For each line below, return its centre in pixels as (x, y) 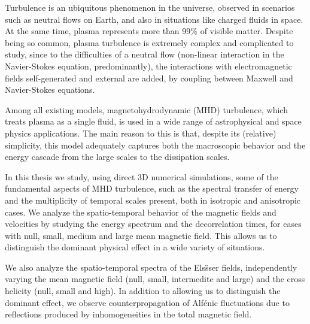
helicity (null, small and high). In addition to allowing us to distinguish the (143, 291)
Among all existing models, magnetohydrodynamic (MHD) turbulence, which (146, 109)
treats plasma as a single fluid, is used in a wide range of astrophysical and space (153, 121)
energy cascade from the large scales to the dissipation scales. (117, 157)
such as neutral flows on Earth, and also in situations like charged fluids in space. (154, 19)
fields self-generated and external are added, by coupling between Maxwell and (149, 78)
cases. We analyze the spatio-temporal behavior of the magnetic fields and (141, 212)
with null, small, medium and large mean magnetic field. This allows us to (141, 235)
